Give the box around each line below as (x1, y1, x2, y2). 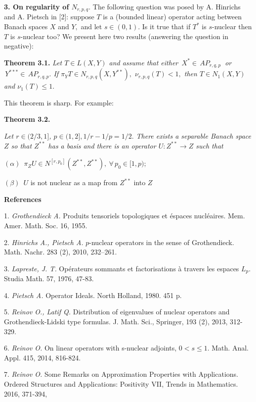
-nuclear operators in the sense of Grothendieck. (89, 237, 234, 247)
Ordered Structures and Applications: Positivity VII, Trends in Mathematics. (4, 379, 238, 389)
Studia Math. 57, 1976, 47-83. (4, 273, 94, 284)
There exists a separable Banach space (136, 131, 252, 141)
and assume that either (109, 57, 178, 67)
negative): (4, 41, 34, 51)
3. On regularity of (4, 1, 69, 11)
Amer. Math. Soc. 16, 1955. (4, 220, 87, 231)
